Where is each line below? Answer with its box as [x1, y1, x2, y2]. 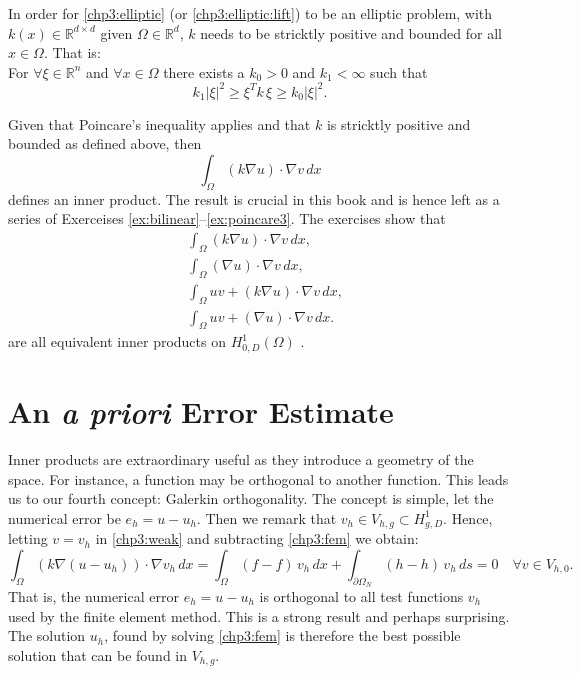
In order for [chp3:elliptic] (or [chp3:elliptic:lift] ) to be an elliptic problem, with [8, 3, 493, 23]
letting [8, 528, 48, 549]
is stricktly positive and [326, 113, 471, 134]
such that [370, 61, 428, 82]
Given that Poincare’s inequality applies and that [8, 113, 311, 134]
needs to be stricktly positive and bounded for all [200, 22, 502, 43]
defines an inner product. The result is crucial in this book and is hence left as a [8, 188, 500, 209]
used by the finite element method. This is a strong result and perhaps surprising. [8, 605, 510, 626]
